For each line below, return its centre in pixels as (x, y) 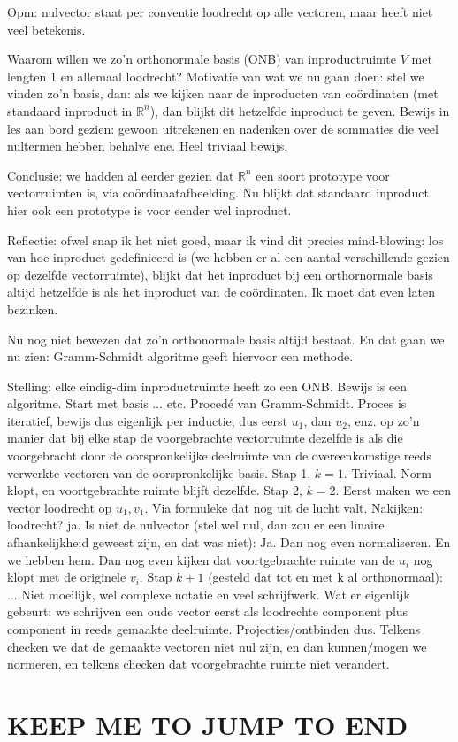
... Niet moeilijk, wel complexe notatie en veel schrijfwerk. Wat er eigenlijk (209, 594)
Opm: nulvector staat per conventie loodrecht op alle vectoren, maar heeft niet (220, 12)
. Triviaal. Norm (387, 472)
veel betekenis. (46, 29)
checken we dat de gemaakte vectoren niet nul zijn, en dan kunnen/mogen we (217, 646)
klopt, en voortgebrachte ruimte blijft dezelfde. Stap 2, (155, 490)
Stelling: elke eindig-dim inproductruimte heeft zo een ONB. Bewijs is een (207, 386)
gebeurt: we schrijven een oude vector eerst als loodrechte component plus (208, 611)
